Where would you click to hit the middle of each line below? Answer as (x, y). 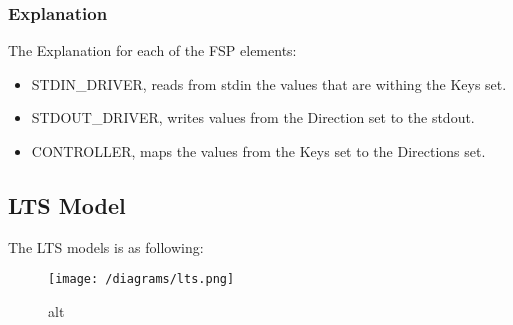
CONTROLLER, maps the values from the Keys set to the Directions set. (258, 151)
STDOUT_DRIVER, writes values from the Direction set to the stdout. (253, 117)
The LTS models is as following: (106, 246)
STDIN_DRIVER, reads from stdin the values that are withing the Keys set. (269, 83)
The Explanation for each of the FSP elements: (152, 50)
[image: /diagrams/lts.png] (141, 279)
